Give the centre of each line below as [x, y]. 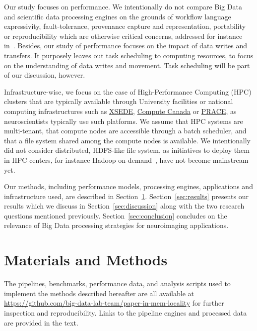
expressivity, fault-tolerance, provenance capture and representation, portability [125, 26]
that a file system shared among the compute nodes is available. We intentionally [128, 140]
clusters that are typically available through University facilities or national [119, 101]
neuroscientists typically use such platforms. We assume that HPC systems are [124, 121]
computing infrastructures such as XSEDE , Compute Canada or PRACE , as [120, 111]
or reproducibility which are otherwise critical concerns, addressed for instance [123, 36]
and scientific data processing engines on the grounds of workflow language [118, 16]
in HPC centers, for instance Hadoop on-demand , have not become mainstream [126, 160]
